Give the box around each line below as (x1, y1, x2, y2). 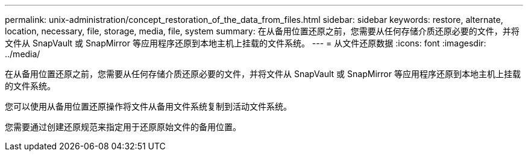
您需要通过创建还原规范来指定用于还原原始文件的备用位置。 (5, 122, 241, 132)
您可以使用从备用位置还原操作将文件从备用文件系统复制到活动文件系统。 (5, 101, 292, 111)
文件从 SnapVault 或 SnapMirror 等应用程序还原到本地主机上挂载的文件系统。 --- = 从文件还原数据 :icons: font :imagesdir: (5, 38, 486, 48)
